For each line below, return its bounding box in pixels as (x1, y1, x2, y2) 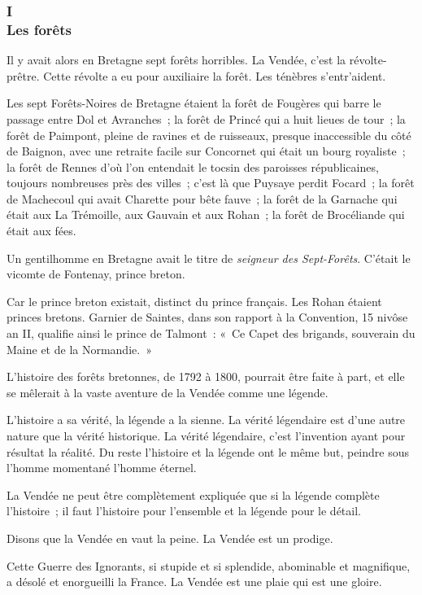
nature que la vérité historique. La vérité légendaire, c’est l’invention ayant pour (7, 427, 406, 444)
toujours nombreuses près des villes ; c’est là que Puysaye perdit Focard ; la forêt (7, 174, 415, 191)
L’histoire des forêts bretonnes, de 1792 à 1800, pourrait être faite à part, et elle (7, 368, 405, 385)
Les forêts (7, 19, 72, 39)
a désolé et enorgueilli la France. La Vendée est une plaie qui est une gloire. (7, 573, 382, 590)
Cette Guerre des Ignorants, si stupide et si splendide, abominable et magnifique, (7, 557, 411, 574)
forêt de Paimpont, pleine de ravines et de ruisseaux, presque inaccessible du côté (7, 126, 411, 143)
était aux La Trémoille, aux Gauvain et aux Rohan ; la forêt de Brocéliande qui (7, 206, 405, 223)
